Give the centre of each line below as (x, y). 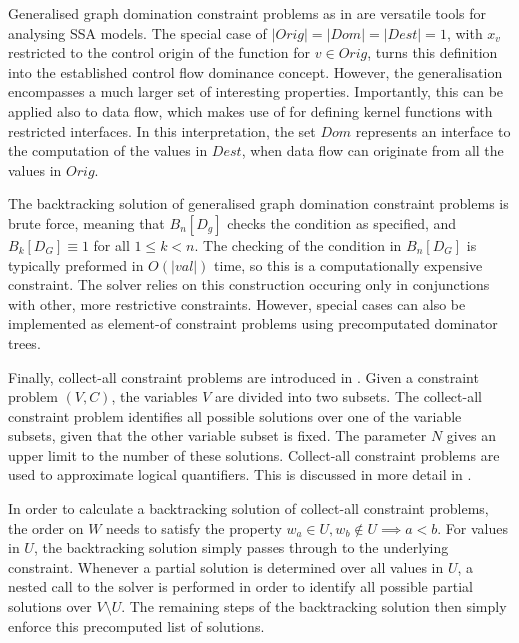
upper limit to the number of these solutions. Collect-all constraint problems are (254, 454)
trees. (24, 342)
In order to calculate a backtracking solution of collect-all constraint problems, (248, 508)
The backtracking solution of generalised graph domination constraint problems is (258, 203)
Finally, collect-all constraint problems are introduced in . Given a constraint (243, 376)
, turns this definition (432, 52)
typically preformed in (76, 264)
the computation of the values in (108, 150)
